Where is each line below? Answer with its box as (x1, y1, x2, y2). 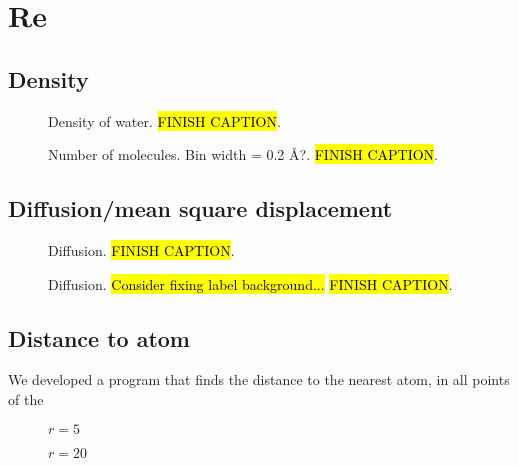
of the (8, 388, 44, 409)
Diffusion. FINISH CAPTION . (48, 239, 235, 260)
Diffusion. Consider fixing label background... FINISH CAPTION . (48, 273, 453, 294)
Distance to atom (8, 322, 190, 353)
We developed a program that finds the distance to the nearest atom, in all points (8, 369, 510, 390)
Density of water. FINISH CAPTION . (48, 110, 281, 131)
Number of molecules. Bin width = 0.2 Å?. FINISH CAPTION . (48, 144, 438, 165)
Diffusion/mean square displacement (8, 193, 393, 224)
